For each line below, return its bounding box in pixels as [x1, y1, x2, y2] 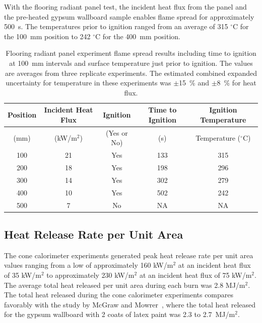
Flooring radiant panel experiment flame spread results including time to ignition [6, 48, 256, 58]
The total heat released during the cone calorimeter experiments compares [4, 289, 234, 300]
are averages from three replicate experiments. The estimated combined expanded [5, 67, 257, 78]
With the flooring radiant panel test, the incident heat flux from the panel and [4, 2, 247, 12]
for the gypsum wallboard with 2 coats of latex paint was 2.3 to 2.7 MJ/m [4, 309, 235, 319]
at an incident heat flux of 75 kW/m [139, 270, 252, 280]
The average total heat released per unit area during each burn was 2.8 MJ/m [4, 279, 245, 290]
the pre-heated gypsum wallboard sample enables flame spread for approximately [4, 11, 254, 22]
